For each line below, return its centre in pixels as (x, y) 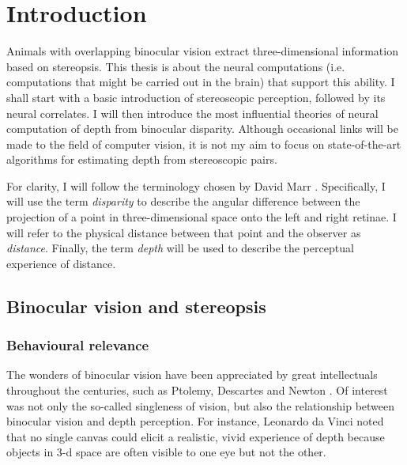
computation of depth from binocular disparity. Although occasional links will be (202, 129)
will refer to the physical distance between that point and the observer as (184, 232)
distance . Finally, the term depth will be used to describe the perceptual (180, 248)
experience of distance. (61, 263)
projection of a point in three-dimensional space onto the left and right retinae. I (202, 217)
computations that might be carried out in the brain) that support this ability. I (201, 82)
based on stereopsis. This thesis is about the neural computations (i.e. (176, 66)
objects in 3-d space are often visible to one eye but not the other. (166, 452)
